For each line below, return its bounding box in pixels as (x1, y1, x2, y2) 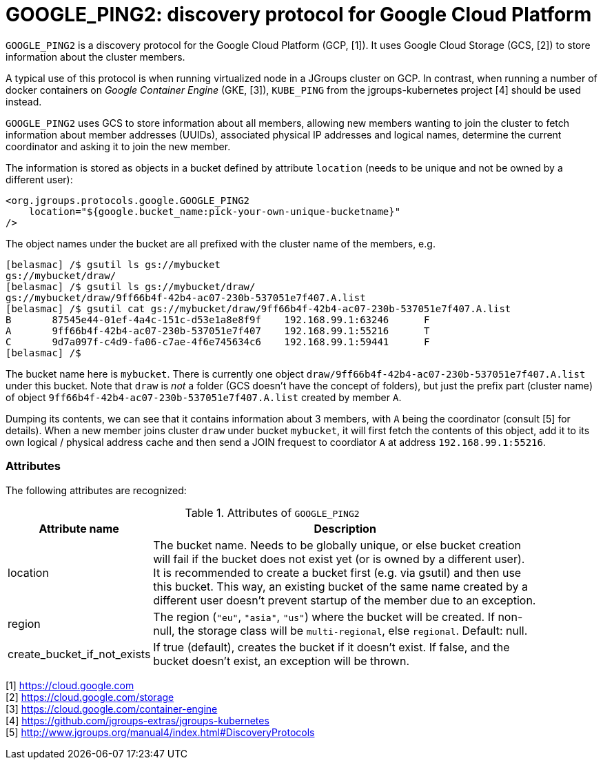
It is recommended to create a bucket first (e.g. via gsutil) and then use (153, 565, 522, 580)
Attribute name (39, 521, 119, 535)
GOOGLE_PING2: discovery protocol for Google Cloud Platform (6, 3, 592, 26)
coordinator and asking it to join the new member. (6, 140, 231, 152)
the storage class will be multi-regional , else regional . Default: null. (178, 623, 528, 637)
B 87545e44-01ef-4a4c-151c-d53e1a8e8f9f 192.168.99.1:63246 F (6, 314, 430, 325)
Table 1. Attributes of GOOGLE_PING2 (185, 505, 360, 520)
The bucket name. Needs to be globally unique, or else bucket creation (153, 538, 522, 552)
